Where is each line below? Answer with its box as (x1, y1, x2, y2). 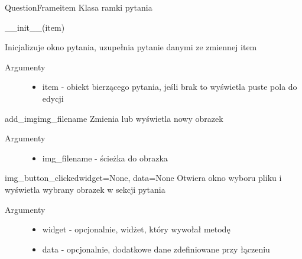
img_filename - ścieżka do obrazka (42, 151, 168, 164)
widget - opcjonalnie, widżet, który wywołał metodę (42, 223, 230, 235)
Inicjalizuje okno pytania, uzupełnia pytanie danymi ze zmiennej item (5, 41, 257, 53)
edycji (42, 92, 64, 104)
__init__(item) (5, 21, 65, 33)
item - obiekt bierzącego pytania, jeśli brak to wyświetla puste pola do (42, 80, 297, 93)
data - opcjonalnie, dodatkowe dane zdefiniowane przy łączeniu (42, 242, 270, 255)
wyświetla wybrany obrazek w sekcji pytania (5, 183, 165, 195)
